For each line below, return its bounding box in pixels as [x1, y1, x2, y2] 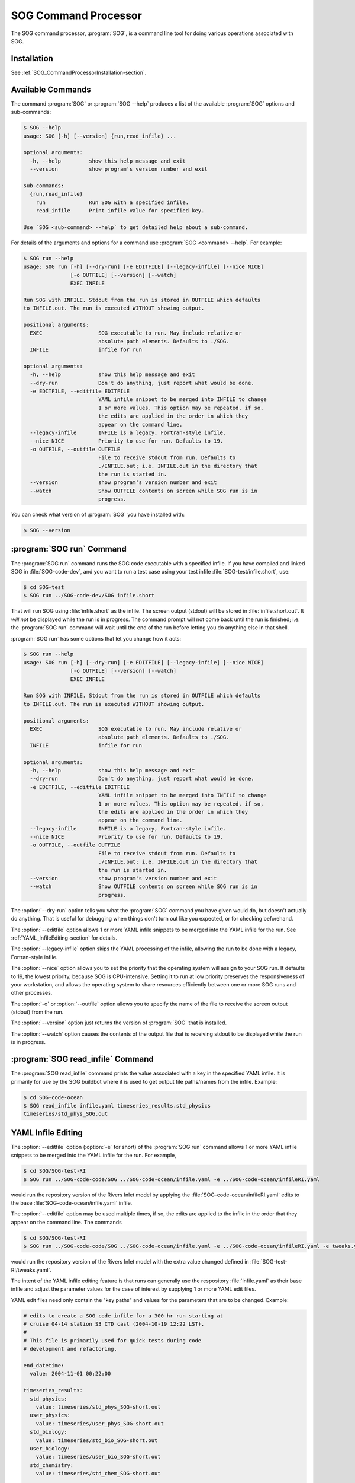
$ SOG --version [23, 527, 71, 534]
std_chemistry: [30, 1462, 74, 1468]
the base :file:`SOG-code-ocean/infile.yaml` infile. [11, 1199, 133, 1207]
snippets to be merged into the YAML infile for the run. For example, [11, 1151, 177, 1159]
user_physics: [30, 1412, 71, 1419]
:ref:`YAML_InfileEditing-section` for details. [11, 934, 118, 941]
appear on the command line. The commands [11, 1218, 122, 1226]
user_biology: [30, 1445, 71, 1452]
